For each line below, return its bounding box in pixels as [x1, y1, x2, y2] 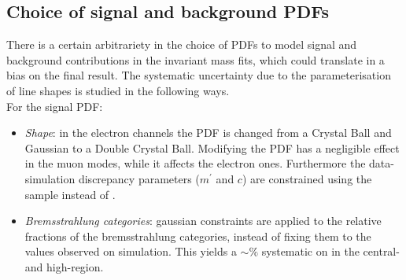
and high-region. [24, 258, 104, 274]
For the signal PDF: [6, 98, 103, 114]
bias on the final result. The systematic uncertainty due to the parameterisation [6, 67, 391, 83]
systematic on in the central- [261, 243, 400, 260]
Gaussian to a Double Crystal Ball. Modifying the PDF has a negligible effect [24, 139, 400, 156]
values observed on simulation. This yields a [24, 243, 237, 260]
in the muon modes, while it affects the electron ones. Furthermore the [24, 155, 366, 171]
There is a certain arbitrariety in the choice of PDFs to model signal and [6, 36, 357, 53]
